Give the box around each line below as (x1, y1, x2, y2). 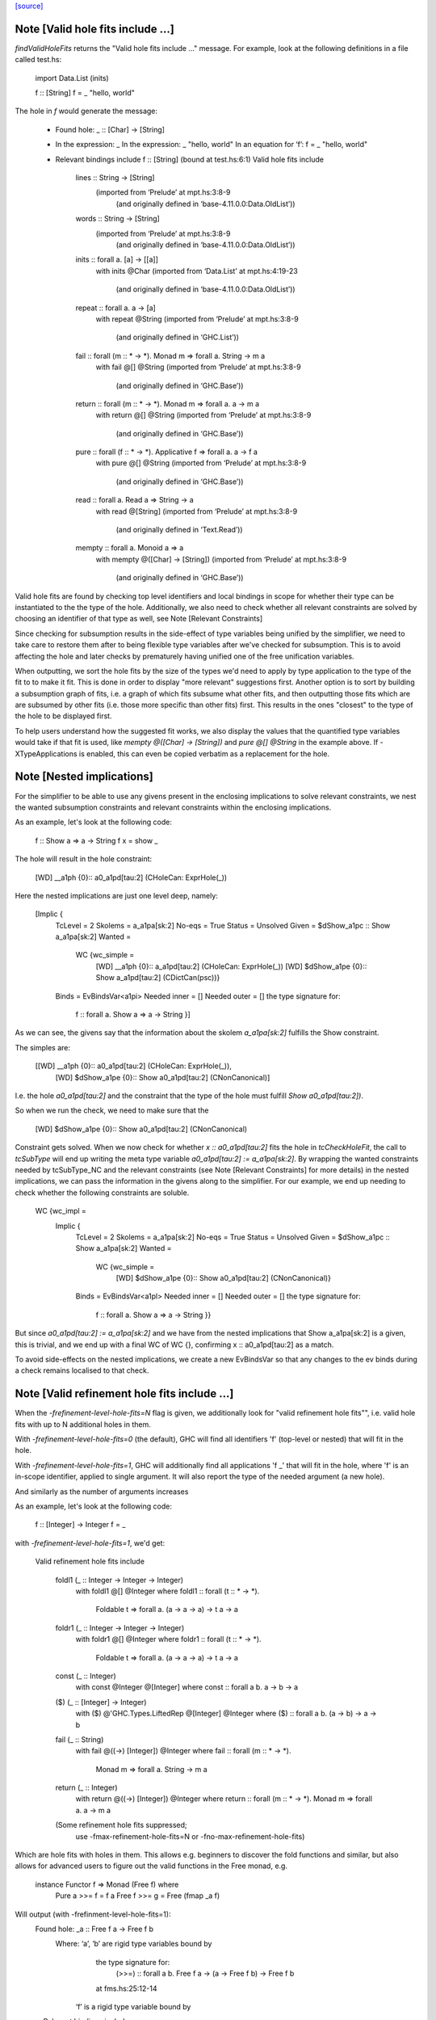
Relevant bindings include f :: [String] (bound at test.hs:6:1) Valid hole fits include (55, 154, 325, 164)
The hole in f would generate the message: (15, 106, 157, 116)
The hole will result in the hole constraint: (15, 854, 153, 864)
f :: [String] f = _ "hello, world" (35, 88, 135, 98)
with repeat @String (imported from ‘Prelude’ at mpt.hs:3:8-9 (95, 314, 299, 323)
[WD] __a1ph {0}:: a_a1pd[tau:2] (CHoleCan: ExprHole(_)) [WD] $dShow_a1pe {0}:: (95, 962, 367, 971)
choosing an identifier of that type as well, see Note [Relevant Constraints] (15, 614, 263, 624)
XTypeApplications (15, 748, 78, 759)
